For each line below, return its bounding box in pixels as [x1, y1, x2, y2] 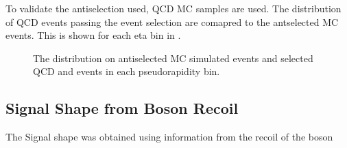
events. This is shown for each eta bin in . [5, 28, 181, 42]
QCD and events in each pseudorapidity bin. [33, 64, 220, 78]
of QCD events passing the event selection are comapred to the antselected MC [5, 14, 339, 29]
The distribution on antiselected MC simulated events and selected [33, 50, 313, 65]
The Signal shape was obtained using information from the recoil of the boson [5, 130, 333, 144]
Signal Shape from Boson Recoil [5, 98, 239, 119]
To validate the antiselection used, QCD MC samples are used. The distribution [5, 1, 342, 15]
